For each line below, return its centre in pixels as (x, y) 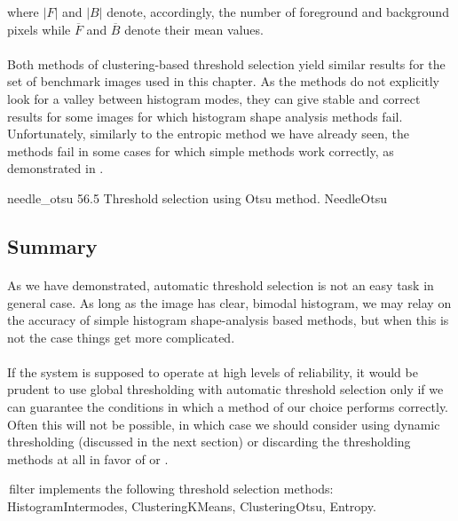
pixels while (39, 29)
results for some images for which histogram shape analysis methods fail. (205, 116)
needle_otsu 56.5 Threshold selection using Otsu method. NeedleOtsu (197, 197)
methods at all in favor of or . (88, 458)
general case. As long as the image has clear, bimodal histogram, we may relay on (229, 302)
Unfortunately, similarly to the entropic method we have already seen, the (208, 134)
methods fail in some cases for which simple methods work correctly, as (201, 150)
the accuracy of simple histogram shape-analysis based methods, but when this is (228, 320)
